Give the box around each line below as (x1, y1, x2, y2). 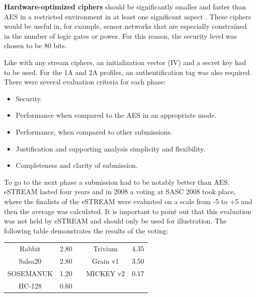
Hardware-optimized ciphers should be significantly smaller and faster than (4, 1, 246, 11)
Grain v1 (92, 255, 119, 266)
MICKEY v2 (86, 268, 125, 278)
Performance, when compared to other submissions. (15, 126, 172, 137)
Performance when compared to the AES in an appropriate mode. (15, 110, 217, 120)
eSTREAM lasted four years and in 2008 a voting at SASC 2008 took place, (4, 186, 236, 197)
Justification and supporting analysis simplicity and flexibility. (15, 143, 205, 153)
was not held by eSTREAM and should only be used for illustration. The (4, 216, 227, 226)
